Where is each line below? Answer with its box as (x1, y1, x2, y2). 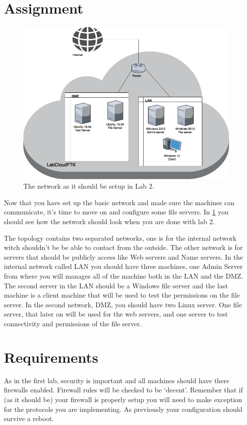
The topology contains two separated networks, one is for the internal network (4, 232, 237, 243)
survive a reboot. (4, 413, 54, 424)
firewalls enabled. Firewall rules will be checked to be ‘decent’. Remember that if (4, 385, 243, 395)
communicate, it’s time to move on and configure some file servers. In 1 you (4, 207, 229, 217)
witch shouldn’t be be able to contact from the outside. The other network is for (4, 242, 243, 252)
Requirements (4, 347, 99, 367)
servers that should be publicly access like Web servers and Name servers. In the (4, 251, 243, 262)
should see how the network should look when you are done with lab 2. (4, 216, 215, 227)
